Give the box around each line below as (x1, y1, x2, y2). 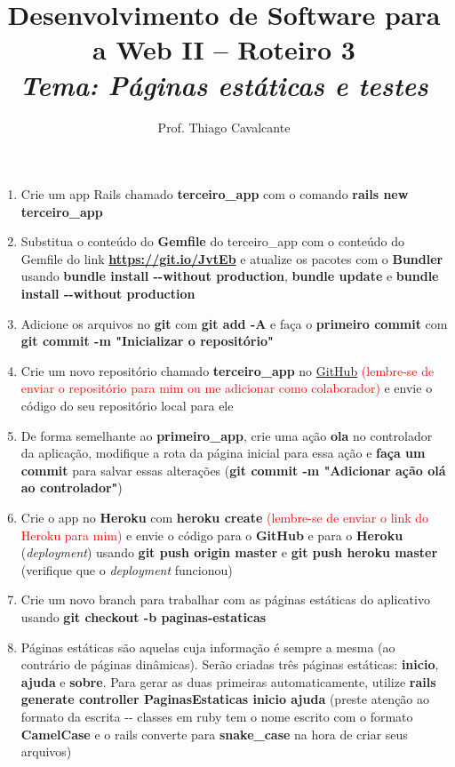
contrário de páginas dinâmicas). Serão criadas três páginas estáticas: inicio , (20, 655, 439, 674)
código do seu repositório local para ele (20, 396, 234, 415)
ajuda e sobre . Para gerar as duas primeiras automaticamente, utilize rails (20, 672, 436, 691)
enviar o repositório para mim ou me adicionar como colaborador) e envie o (20, 379, 433, 397)
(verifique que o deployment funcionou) (20, 560, 233, 579)
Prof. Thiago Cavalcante (157, 117, 291, 136)
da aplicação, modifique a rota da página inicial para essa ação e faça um (20, 443, 426, 462)
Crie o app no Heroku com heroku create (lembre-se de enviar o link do (20, 508, 429, 526)
